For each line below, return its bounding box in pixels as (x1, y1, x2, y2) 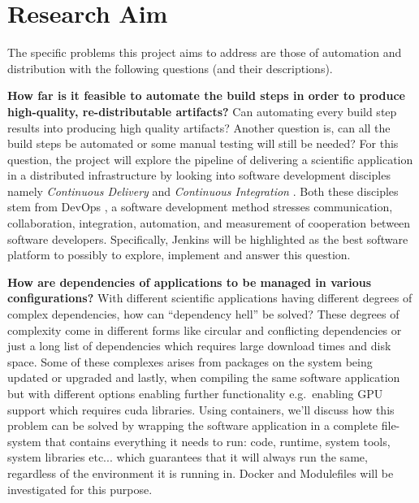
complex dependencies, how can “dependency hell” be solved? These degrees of (7, 306, 400, 323)
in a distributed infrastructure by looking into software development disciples (7, 167, 391, 184)
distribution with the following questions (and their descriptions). (7, 59, 333, 76)
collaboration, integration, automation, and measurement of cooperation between (7, 215, 411, 232)
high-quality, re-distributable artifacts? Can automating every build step (7, 102, 397, 119)
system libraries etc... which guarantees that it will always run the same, (7, 449, 368, 466)
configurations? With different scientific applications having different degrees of (7, 289, 413, 306)
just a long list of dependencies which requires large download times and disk (7, 337, 391, 354)
